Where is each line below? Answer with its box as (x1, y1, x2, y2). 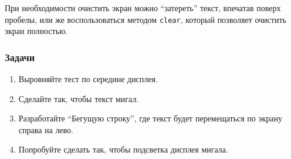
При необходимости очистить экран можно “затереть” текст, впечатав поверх (5, 2, 281, 13)
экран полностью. (5, 25, 68, 37)
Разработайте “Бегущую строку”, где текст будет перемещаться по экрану (18, 112, 283, 124)
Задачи (5, 49, 35, 64)
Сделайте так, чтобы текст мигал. (18, 92, 139, 104)
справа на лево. (18, 123, 73, 136)
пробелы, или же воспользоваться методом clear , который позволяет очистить (5, 13, 286, 25)
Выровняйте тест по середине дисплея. (18, 73, 158, 85)
